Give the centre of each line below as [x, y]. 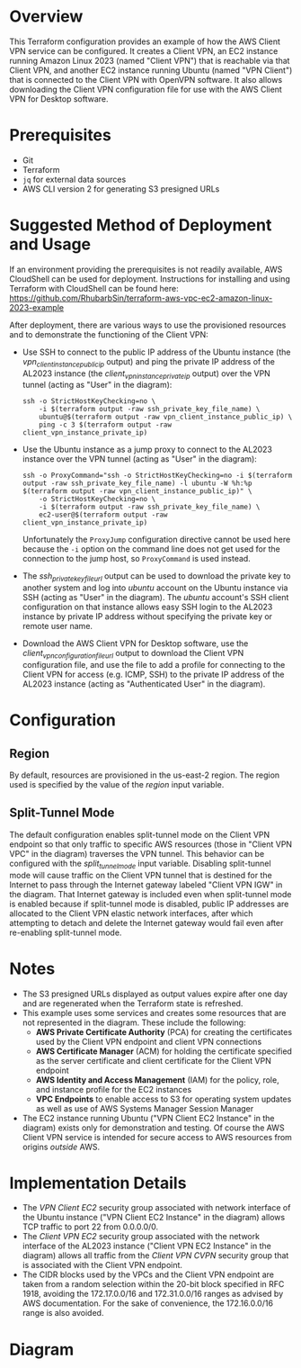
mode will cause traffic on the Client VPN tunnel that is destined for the [141, 875]
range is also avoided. [63, 1313]
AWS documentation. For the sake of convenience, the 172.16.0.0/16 [148, 1303]
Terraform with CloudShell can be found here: [94, 288]
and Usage [50, 244]
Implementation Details [98, 1183]
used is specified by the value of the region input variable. [117, 784]
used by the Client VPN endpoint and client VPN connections [149, 1041]
